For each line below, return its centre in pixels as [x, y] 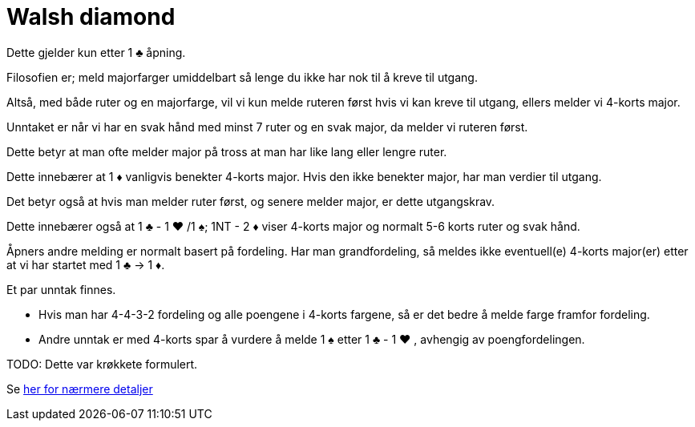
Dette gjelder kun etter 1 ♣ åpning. [96, 52]
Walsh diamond [91, 17]
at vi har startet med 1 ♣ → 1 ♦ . [86, 264]
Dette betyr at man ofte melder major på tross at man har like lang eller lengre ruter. [227, 151]
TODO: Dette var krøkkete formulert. [102, 364]
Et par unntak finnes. [61, 289]
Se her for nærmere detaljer [80, 389]
